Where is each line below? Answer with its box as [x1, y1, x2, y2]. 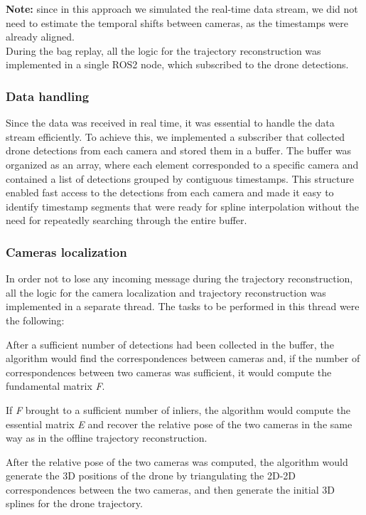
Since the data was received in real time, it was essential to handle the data [6, 115, 335, 130]
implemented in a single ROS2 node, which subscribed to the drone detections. [6, 57, 349, 72]
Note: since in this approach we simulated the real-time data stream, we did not [6, 1, 358, 16]
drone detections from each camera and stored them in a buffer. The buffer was [6, 143, 352, 158]
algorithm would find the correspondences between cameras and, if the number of [6, 351, 360, 366]
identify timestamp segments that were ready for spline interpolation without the [6, 198, 360, 213]
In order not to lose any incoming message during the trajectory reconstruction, [6, 271, 353, 286]
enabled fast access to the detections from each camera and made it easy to [6, 185, 334, 200]
